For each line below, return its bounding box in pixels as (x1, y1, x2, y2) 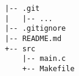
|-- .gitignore (5, 24, 66, 33)
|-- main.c (22, 54, 66, 63)
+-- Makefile (22, 64, 75, 73)
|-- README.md (5, 34, 62, 43)
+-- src (5, 44, 36, 53)
